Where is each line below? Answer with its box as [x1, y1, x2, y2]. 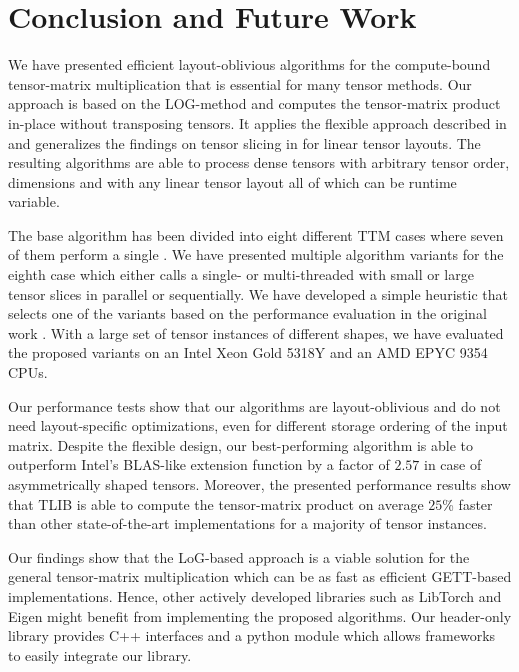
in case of [424, 454, 482, 475]
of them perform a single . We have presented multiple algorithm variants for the [8, 244, 504, 265]
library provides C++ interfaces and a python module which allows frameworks [8, 625, 496, 646]
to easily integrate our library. [8, 644, 192, 665]
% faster [442, 493, 493, 514]
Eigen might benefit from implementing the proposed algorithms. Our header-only [8, 605, 512, 626]
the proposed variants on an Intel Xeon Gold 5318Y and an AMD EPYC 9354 [8, 342, 488, 363]
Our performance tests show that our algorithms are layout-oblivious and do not [8, 395, 501, 416]
